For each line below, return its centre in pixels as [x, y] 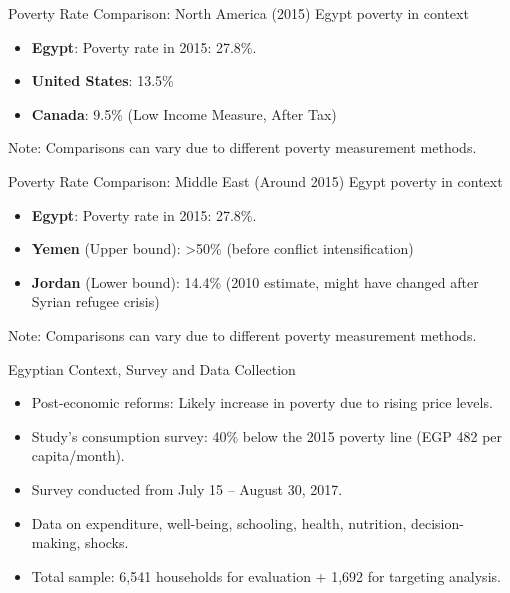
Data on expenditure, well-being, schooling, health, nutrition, [219, 522]
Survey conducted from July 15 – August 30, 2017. [187, 488]
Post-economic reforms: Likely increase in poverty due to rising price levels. [262, 402]
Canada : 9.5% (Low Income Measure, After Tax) [184, 113]
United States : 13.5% [102, 80]
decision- [437, 522]
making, [56, 542]
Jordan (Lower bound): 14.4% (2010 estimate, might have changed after [255, 281]
